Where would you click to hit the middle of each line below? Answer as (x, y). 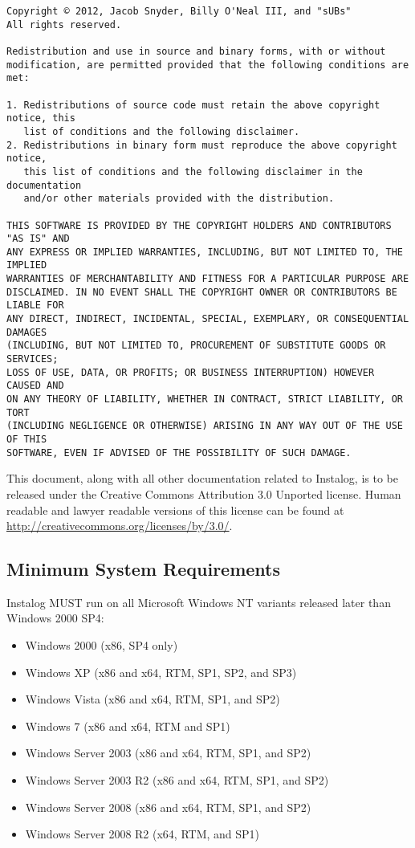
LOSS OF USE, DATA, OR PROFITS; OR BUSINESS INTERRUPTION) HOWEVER (191, 372)
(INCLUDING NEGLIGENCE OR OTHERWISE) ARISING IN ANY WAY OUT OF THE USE (205, 426)
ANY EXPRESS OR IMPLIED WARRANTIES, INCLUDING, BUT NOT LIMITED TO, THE (205, 252)
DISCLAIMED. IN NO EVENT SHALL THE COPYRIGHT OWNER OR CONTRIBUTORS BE (202, 292)
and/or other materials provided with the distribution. (179, 199)
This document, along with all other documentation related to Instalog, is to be (202, 478)
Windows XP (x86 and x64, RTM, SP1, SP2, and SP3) (161, 672)
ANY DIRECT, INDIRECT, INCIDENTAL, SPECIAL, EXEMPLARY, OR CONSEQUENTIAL (208, 319)
